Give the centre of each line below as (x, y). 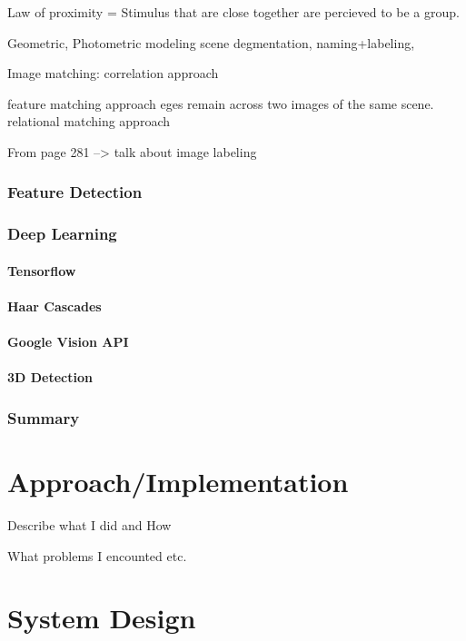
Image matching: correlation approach (113, 73)
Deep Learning (62, 234)
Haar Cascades (55, 306)
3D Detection (50, 377)
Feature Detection (75, 192)
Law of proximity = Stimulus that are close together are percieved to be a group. (233, 12)
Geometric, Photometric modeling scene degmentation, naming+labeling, (211, 42)
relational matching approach (89, 121)
